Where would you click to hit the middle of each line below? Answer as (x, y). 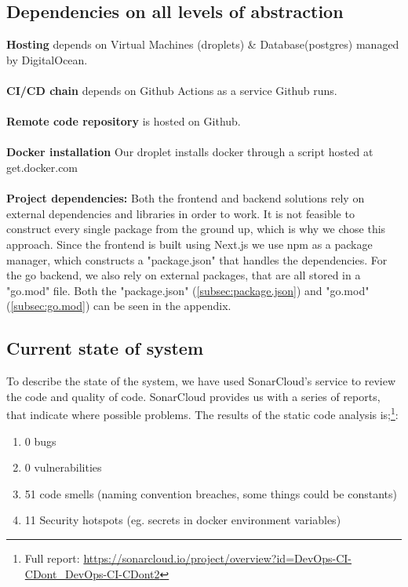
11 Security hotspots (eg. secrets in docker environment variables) (183, 520)
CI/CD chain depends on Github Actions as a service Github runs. (172, 90)
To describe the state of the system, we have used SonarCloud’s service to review (201, 381)
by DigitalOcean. (47, 59)
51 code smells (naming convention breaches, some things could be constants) (211, 493)
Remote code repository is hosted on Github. (124, 121)
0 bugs (40, 441)
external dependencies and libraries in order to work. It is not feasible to (180, 213)
